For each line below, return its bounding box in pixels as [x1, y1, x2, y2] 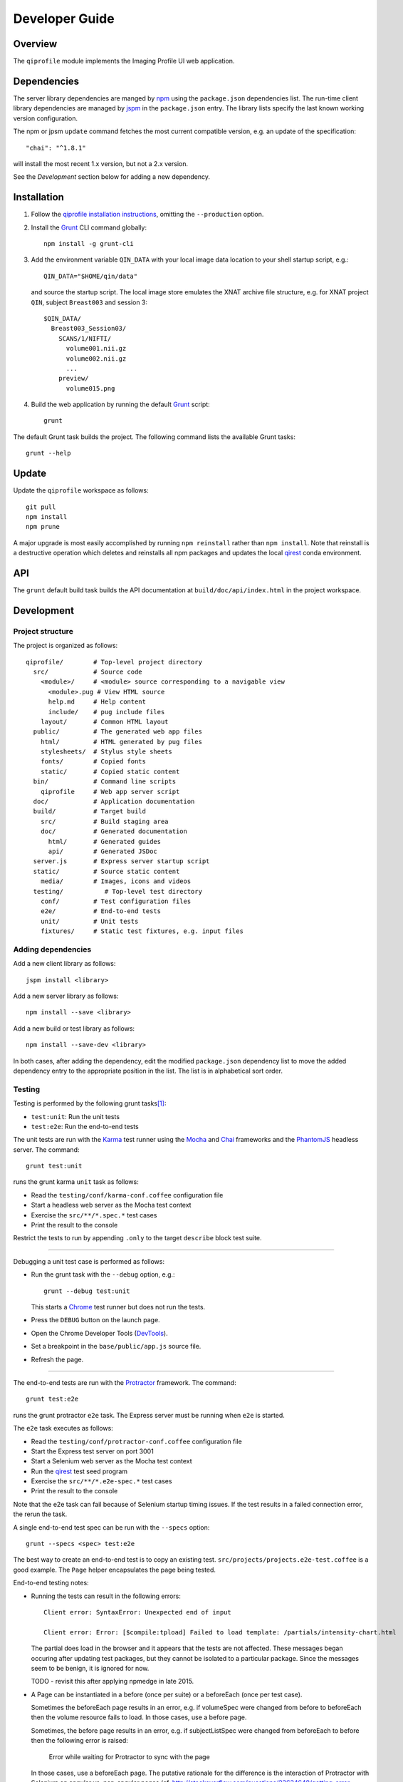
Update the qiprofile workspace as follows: [13, 486, 149, 495]
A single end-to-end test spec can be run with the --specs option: [13, 1523, 210, 1532]
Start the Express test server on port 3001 [31, 1447, 155, 1456]
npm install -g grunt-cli [43, 240, 135, 247]
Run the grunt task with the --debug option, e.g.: [31, 1270, 175, 1279]
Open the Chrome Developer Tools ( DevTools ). [31, 1329, 168, 1337]
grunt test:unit [26, 1162, 83, 1170]
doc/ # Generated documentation [40, 828, 188, 835]
